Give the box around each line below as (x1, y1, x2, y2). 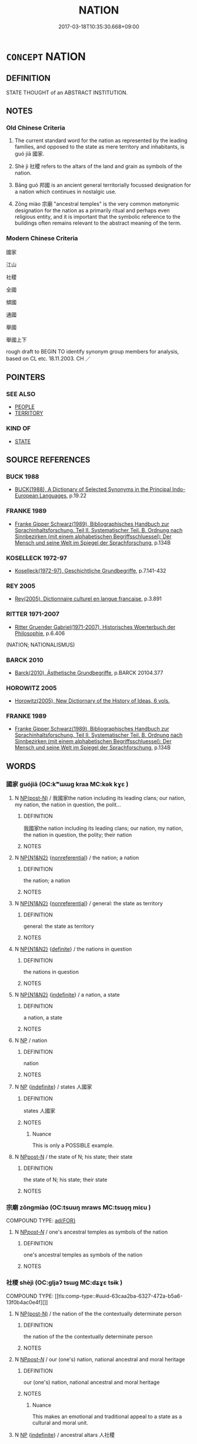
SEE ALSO (6, 390, 36, 398)
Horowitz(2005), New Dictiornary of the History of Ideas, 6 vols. (14, 697, 170, 704)
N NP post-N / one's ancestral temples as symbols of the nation (14, 1228, 168, 1235)
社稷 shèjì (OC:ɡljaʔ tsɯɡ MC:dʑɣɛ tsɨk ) (6, 1278, 123, 1287)
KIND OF (6, 424, 31, 433)
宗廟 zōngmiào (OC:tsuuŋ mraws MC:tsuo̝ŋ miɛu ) (6, 1204, 151, 1212)
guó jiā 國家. (14, 150, 45, 157)
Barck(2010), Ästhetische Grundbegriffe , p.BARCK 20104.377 (14, 669, 163, 676)
